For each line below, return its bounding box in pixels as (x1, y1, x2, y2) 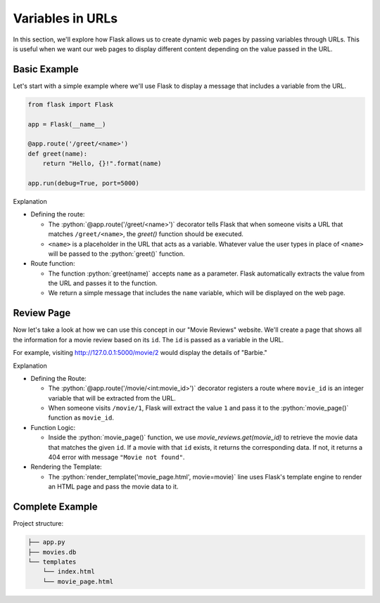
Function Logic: (30, 423, 76, 432)
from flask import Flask (27, 100, 114, 108)
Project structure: (13, 519, 64, 528)
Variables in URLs (13, 11, 118, 26)
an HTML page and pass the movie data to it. (48, 482, 179, 491)
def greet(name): (27, 150, 88, 157)
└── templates (27, 557, 77, 566)
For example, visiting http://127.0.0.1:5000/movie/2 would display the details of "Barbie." (13, 349, 267, 357)
